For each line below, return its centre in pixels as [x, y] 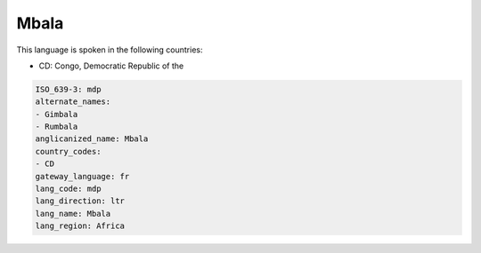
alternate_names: [73, 102]
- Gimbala [57, 114]
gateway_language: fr [82, 176]
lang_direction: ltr [80, 201]
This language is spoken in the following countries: [110, 50]
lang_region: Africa [80, 226]
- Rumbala [57, 127]
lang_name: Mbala [73, 213]
